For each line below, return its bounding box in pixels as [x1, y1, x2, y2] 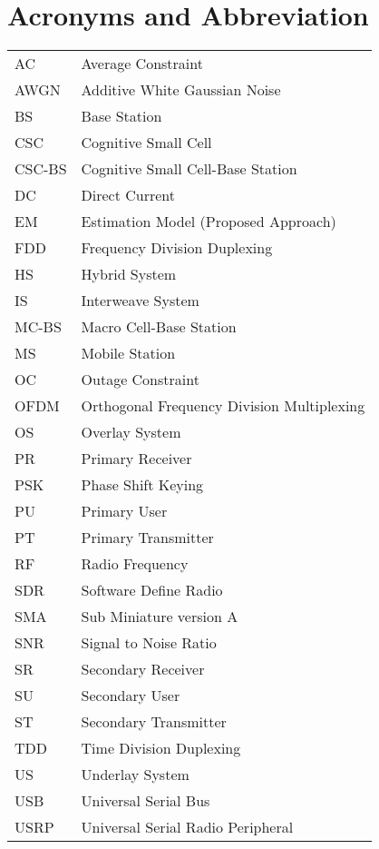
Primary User [81, 500, 168, 522]
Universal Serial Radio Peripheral [81, 816, 294, 838]
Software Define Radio [81, 579, 223, 601]
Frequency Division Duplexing [81, 237, 273, 259]
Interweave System [81, 290, 199, 311]
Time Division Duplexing [81, 737, 241, 759]
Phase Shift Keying [81, 474, 204, 496]
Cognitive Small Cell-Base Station [81, 158, 297, 180]
